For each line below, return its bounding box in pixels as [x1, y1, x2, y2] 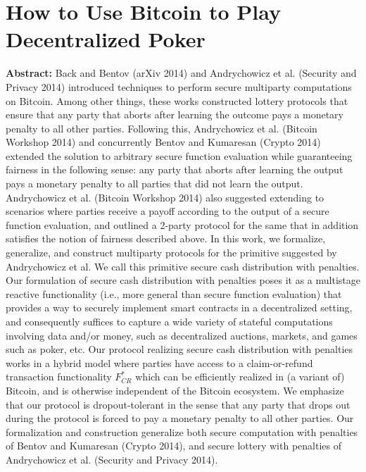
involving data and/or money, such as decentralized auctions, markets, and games [6, 328, 358, 342]
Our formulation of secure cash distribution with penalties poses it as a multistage [6, 273, 360, 287]
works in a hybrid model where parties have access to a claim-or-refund [6, 355, 313, 370]
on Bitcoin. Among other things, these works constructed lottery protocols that [6, 93, 348, 108]
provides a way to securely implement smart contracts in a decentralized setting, [6, 300, 353, 315]
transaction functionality [6, 369, 112, 384]
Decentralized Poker [6, 25, 206, 54]
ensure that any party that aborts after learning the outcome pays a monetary [6, 107, 343, 122]
